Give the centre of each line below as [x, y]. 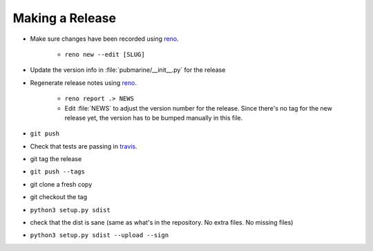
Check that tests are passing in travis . [84, 146]
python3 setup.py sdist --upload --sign [99, 235]
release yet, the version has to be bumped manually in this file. [154, 118]
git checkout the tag [59, 197]
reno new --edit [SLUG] [105, 54]
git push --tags [58, 172]
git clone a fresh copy [61, 184]
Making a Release [65, 18]
